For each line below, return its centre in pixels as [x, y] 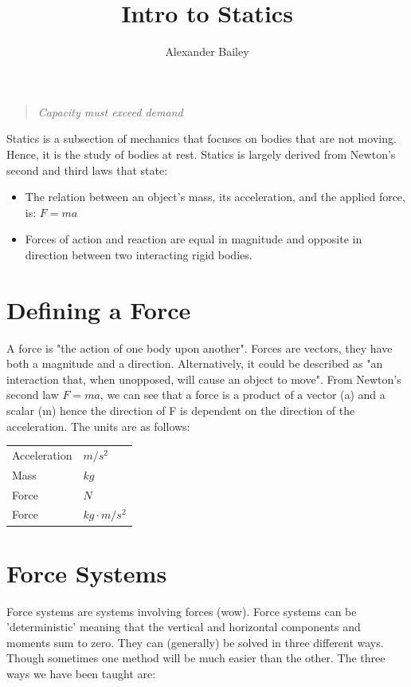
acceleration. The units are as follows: [98, 426]
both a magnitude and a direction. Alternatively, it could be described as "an [195, 363]
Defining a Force [99, 309]
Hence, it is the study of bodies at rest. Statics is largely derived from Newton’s [201, 154]
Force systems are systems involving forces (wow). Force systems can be [182, 611]
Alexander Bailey [207, 51]
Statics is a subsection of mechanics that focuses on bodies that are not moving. [202, 138]
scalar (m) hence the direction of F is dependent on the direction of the [181, 410]
